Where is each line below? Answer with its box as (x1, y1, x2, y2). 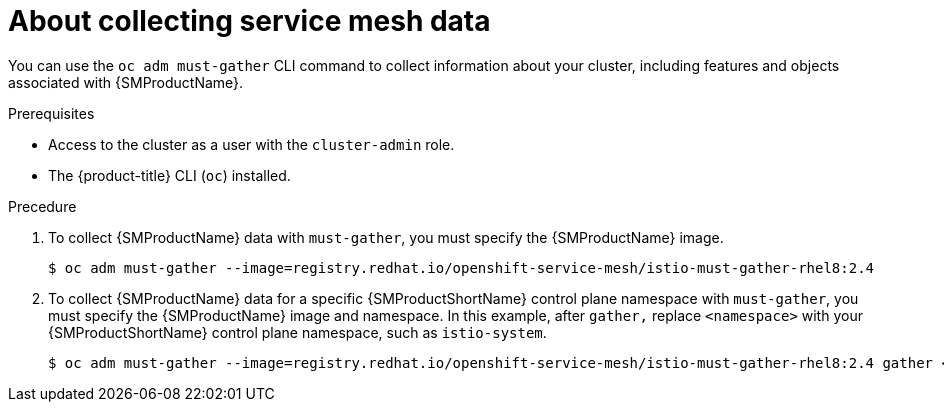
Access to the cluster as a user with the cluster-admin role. (48, 135, 455, 153)
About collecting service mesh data (8, 4, 491, 38)
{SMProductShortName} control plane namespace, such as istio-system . (48, 323, 547, 341)
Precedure (8, 197, 77, 215)
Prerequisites (8, 104, 95, 122)
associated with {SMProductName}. (8, 73, 244, 91)
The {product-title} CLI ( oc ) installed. (48, 166, 291, 184)
